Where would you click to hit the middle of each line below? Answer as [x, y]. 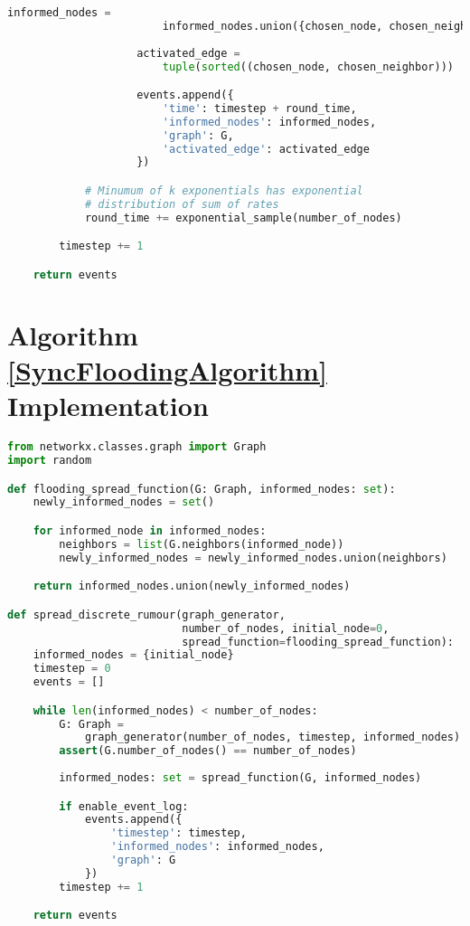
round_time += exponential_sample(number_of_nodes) [243, 217]
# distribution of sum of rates [182, 204]
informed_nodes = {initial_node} [133, 655]
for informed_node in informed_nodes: [150, 530]
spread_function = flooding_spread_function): [318, 642]
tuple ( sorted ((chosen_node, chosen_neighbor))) [308, 66]
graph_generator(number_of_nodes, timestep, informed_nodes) [273, 737]
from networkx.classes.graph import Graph [137, 447]
